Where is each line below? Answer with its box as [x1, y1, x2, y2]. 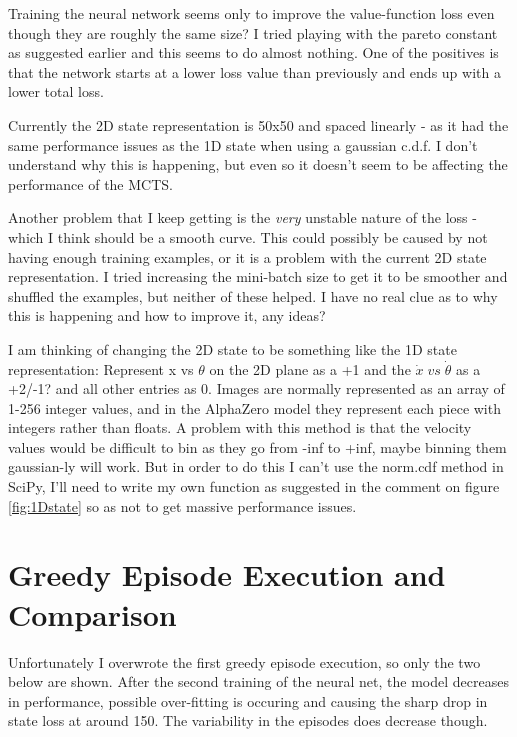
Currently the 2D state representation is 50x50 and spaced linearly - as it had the [8, 114, 509, 135]
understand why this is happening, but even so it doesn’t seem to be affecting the [8, 154, 508, 175]
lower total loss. [8, 81, 104, 102]
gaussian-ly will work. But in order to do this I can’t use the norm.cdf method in [8, 456, 504, 477]
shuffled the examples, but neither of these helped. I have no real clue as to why [8, 285, 498, 306]
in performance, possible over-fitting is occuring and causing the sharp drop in [8, 690, 488, 711]
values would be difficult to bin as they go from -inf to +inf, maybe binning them [8, 436, 507, 457]
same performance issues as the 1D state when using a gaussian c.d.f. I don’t [8, 134, 478, 155]
